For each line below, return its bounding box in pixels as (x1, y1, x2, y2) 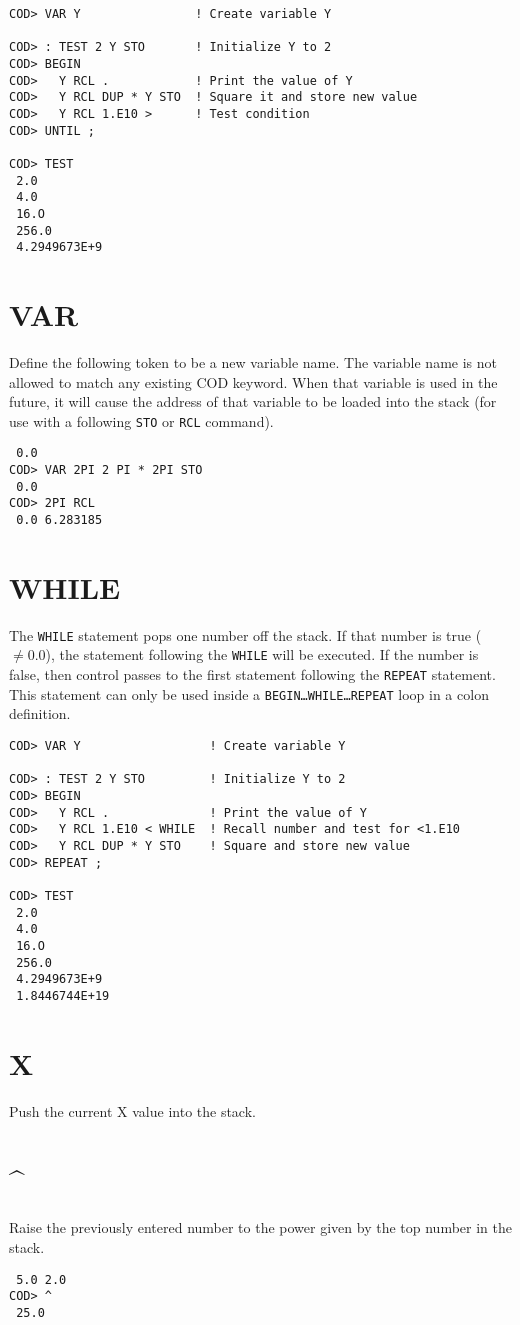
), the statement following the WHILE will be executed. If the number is (45, 644, 479, 665)
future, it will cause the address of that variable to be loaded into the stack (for (9, 391, 497, 412)
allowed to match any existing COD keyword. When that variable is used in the (9, 371, 498, 392)
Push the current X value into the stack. (9, 1100, 256, 1121)
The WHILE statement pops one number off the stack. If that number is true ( (9, 624, 482, 645)
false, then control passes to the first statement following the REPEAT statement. (9, 664, 496, 685)
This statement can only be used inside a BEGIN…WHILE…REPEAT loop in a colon (9, 683, 489, 704)
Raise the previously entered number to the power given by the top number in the (9, 1217, 512, 1238)
